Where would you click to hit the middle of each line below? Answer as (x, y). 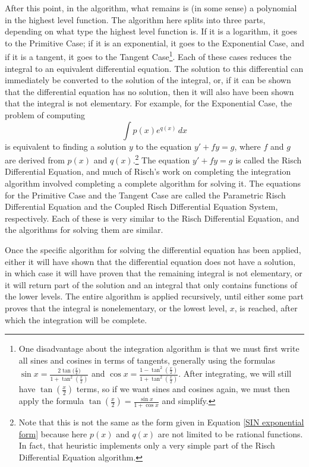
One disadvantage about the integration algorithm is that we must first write (159, 348)
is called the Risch (269, 160)
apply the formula (51, 401)
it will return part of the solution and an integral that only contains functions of (151, 284)
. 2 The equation (161, 159)
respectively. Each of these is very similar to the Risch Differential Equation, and (152, 218)
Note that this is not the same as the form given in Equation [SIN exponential (161, 422)
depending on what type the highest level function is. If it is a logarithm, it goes (151, 31)
